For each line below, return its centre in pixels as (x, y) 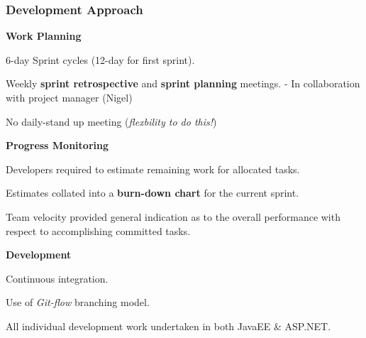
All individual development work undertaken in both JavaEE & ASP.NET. (168, 326)
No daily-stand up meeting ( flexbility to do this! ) (111, 121)
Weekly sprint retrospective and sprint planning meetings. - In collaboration (183, 83)
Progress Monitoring (57, 145)
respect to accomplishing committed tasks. (98, 230)
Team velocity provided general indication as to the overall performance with (173, 216)
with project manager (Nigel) (69, 97)
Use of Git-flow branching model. (78, 302)
